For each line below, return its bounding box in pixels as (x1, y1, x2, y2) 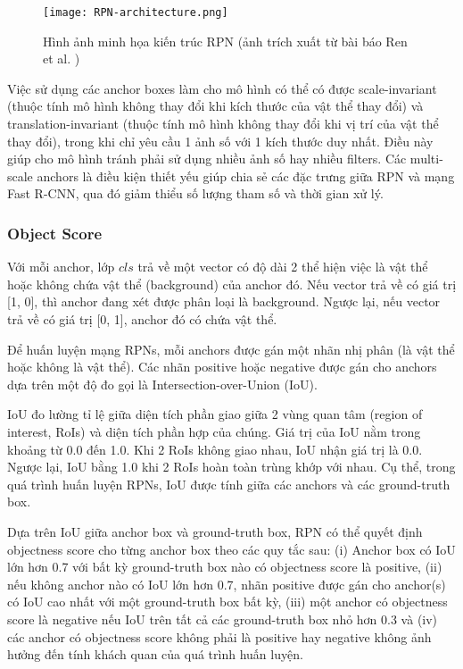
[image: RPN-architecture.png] (43, 6, 228, 19)
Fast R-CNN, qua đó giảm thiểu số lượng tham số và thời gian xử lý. (7, 184, 384, 203)
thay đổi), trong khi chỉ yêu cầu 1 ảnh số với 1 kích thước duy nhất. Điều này (7, 131, 434, 150)
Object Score (7, 222, 103, 244)
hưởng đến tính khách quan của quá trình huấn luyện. (7, 645, 303, 664)
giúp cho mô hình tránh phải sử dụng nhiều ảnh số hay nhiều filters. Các (7, 149, 407, 168)
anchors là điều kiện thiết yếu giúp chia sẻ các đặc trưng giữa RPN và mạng (37, 166, 455, 185)
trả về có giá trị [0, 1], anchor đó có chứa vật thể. (7, 310, 277, 328)
